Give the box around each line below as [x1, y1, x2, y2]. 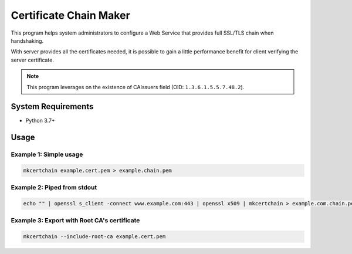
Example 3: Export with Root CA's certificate [11, 216, 140, 225]
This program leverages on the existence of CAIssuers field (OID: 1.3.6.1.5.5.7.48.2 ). [26, 83, 245, 90]
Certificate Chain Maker [11, 9, 130, 22]
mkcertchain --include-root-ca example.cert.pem [23, 233, 166, 240]
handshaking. [11, 37, 44, 44]
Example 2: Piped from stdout [11, 184, 97, 192]
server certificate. [11, 56, 54, 63]
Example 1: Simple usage [11, 150, 83, 158]
